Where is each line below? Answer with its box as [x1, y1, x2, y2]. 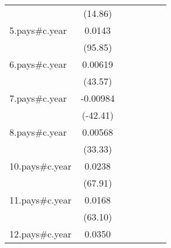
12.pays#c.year [9, 227, 71, 240]
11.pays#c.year [9, 193, 71, 206]
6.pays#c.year [9, 57, 67, 71]
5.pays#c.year [9, 23, 67, 37]
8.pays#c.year [9, 125, 67, 139]
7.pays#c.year [9, 91, 67, 105]
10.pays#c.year [9, 159, 71, 173]
